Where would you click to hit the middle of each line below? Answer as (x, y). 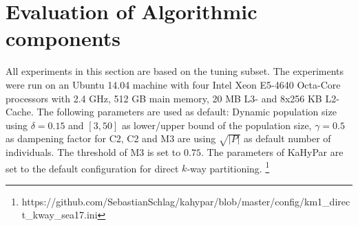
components (63, 38)
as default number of (287, 138)
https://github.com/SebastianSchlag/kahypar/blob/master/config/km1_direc (186, 201)
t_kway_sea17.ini (60, 215)
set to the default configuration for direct (92, 168)
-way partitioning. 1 (228, 167)
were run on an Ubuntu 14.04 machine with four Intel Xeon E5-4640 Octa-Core (173, 84)
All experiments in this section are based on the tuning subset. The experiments (175, 71)
